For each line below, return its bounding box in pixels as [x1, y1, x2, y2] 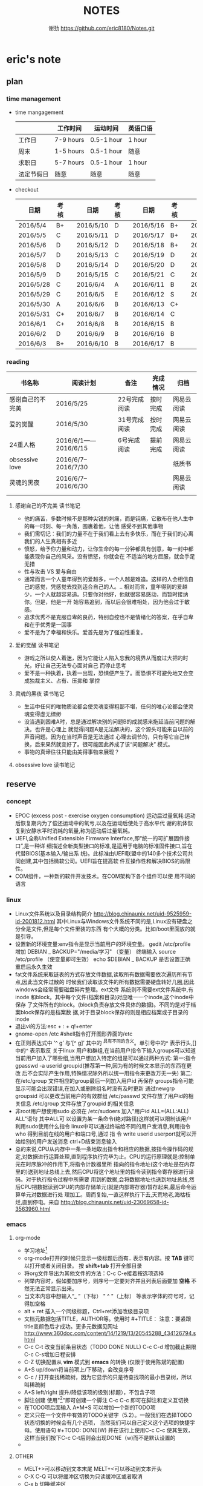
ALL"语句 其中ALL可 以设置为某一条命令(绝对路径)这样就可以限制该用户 [14, 1115, 192, 1122]
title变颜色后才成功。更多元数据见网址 [24, 1322, 118, 1330]
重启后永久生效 [14, 963, 53, 970]
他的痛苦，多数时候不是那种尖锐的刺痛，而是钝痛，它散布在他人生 [24, 515, 188, 522]
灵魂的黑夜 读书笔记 [14, 689, 65, 697]
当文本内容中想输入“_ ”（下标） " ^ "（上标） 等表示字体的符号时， [24, 1292, 189, 1299]
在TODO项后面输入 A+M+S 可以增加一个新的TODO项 [24, 1404, 156, 1411]
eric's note [6, 52, 62, 66]
